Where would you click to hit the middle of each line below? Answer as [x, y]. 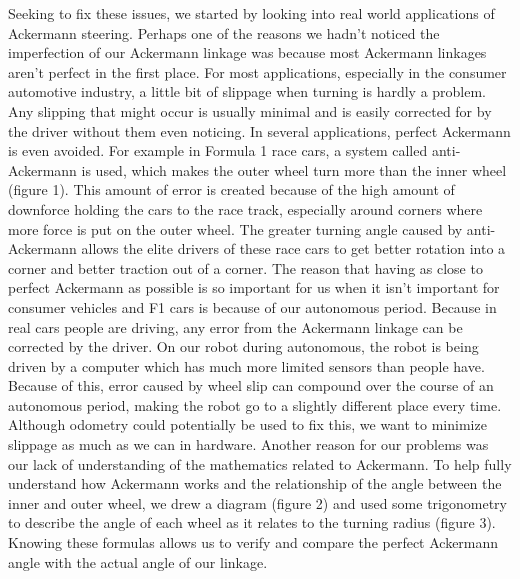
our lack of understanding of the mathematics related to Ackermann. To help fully [260, 463]
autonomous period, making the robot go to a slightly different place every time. [255, 404]
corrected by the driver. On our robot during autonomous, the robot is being [243, 346]
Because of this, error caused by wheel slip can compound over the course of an [251, 385]
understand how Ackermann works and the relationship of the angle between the [255, 483]
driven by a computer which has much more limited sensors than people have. [246, 365]
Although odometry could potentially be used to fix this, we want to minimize [247, 424]
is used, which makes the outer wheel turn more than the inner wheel [294, 169]
